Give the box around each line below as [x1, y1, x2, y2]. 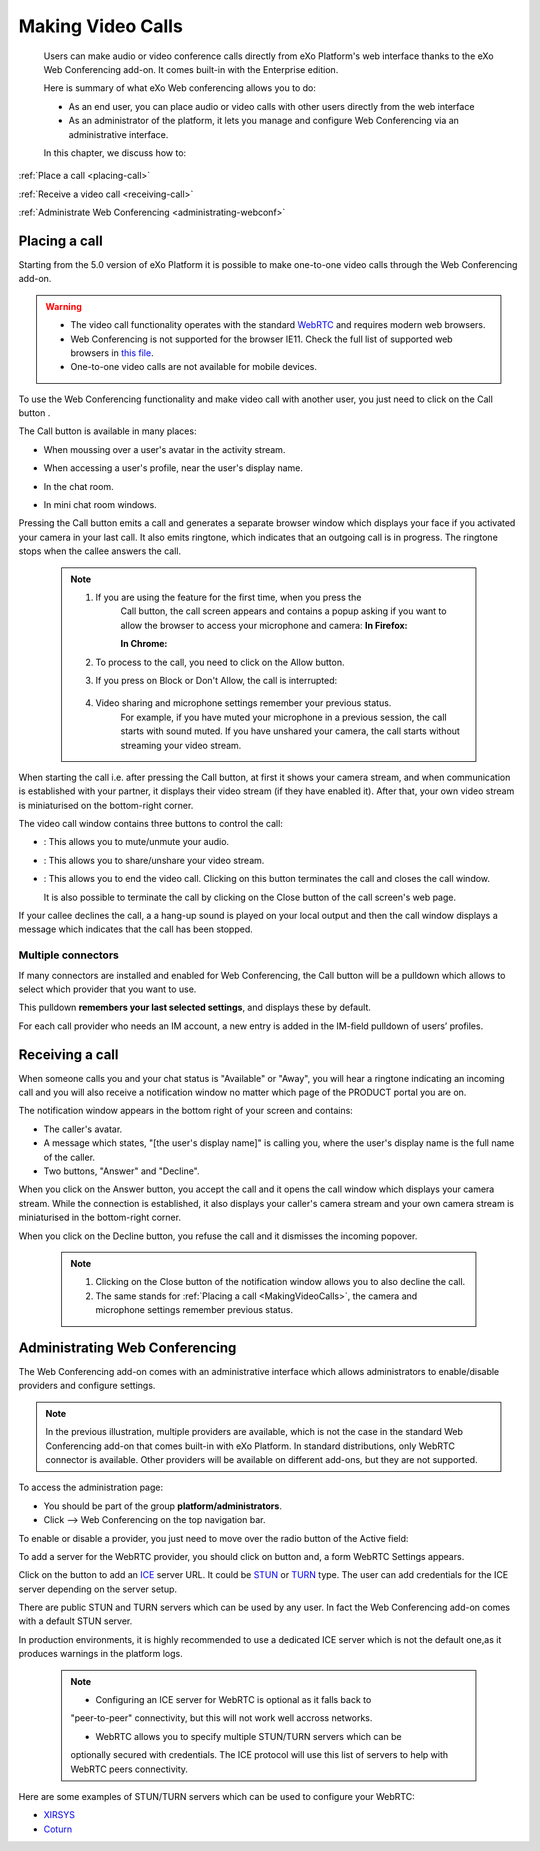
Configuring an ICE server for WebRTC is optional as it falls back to [95, 1694, 372, 1706]
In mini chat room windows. [43, 499, 157, 511]
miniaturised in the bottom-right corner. [18, 1211, 182, 1224]
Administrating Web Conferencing [18, 1339, 237, 1356]
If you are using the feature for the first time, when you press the [95, 591, 362, 603]
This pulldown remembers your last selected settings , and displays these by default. [18, 1001, 372, 1014]
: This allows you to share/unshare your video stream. [43, 854, 265, 866]
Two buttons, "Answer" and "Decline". [43, 1165, 200, 1177]
